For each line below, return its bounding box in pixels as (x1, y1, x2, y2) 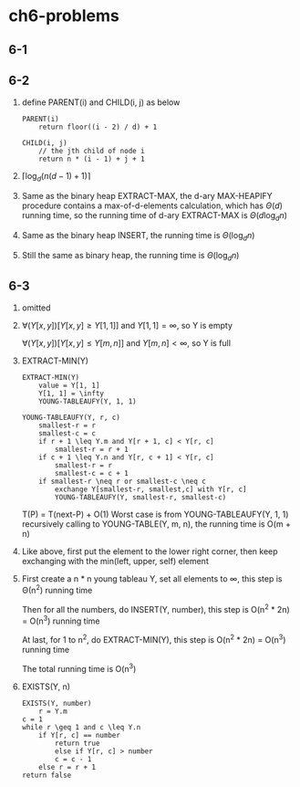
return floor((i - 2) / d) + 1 (38, 122, 158, 132)
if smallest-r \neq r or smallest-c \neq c (38, 477, 206, 487)
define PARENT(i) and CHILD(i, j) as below (21, 97, 181, 108)
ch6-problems (8, 5, 119, 26)
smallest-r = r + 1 (55, 445, 129, 455)
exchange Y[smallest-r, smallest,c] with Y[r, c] (55, 485, 247, 494)
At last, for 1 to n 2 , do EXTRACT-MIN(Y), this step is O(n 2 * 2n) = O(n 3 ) (21, 633, 286, 645)
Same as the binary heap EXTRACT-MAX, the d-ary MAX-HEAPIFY (21, 191, 273, 202)
